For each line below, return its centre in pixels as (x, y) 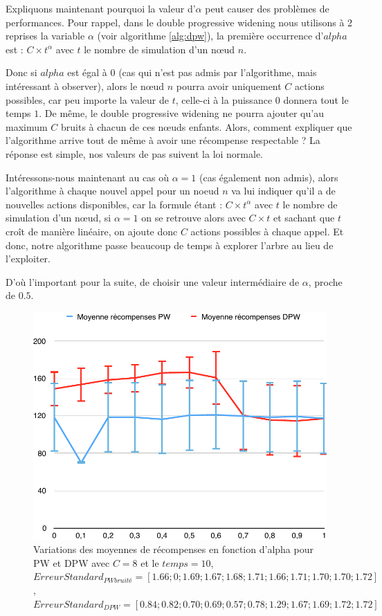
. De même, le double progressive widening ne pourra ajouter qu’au (181, 113)
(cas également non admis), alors (269, 177)
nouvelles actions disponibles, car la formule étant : (114, 204)
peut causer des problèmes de (267, 8)
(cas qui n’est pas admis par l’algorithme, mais (218, 72)
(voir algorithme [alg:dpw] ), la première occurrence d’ (210, 36)
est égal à (87, 72)
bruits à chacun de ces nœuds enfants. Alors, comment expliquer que (207, 126)
